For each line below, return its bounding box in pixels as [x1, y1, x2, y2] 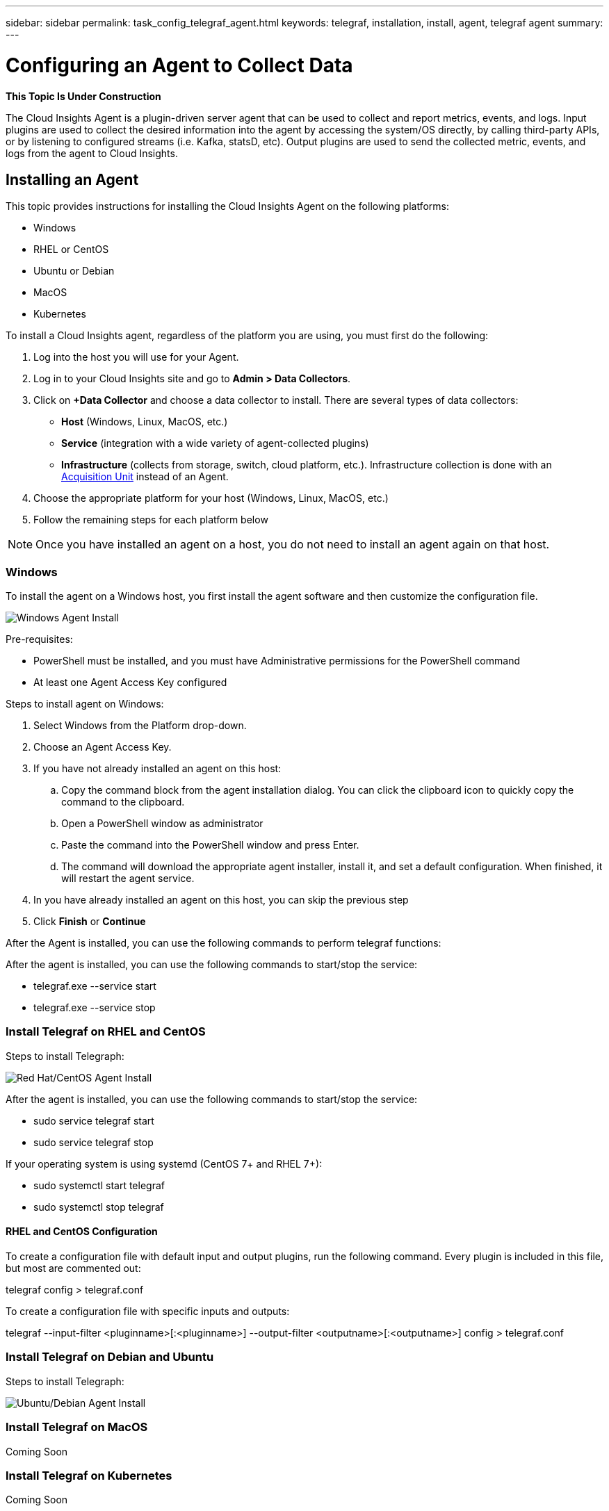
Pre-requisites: [6, 633, 73, 646]
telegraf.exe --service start [33, 980, 156, 993]
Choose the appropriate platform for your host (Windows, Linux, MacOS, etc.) [33, 492, 389, 505]
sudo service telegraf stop [33, 1136, 154, 1148]
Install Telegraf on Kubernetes [6, 1468, 172, 1483]
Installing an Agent [6, 170, 139, 188]
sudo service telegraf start [33, 1114, 154, 1127]
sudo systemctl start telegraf [33, 1179, 165, 1191]
